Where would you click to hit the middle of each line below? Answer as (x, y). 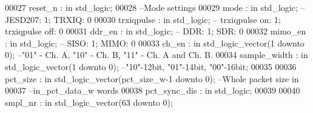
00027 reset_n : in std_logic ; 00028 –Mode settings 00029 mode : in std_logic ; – (155, 7)
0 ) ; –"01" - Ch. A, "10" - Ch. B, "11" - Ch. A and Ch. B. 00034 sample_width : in (156, 55)
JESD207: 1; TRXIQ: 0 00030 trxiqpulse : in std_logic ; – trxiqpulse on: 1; (143, 19)
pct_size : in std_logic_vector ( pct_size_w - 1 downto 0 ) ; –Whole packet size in (152, 78)
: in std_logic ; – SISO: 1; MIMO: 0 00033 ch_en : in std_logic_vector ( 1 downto (155, 43)
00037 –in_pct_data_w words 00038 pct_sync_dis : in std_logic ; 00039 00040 (153, 90)
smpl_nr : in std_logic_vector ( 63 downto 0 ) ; (89, 102)
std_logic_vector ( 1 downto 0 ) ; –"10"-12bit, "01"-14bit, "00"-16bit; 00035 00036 (151, 66)
